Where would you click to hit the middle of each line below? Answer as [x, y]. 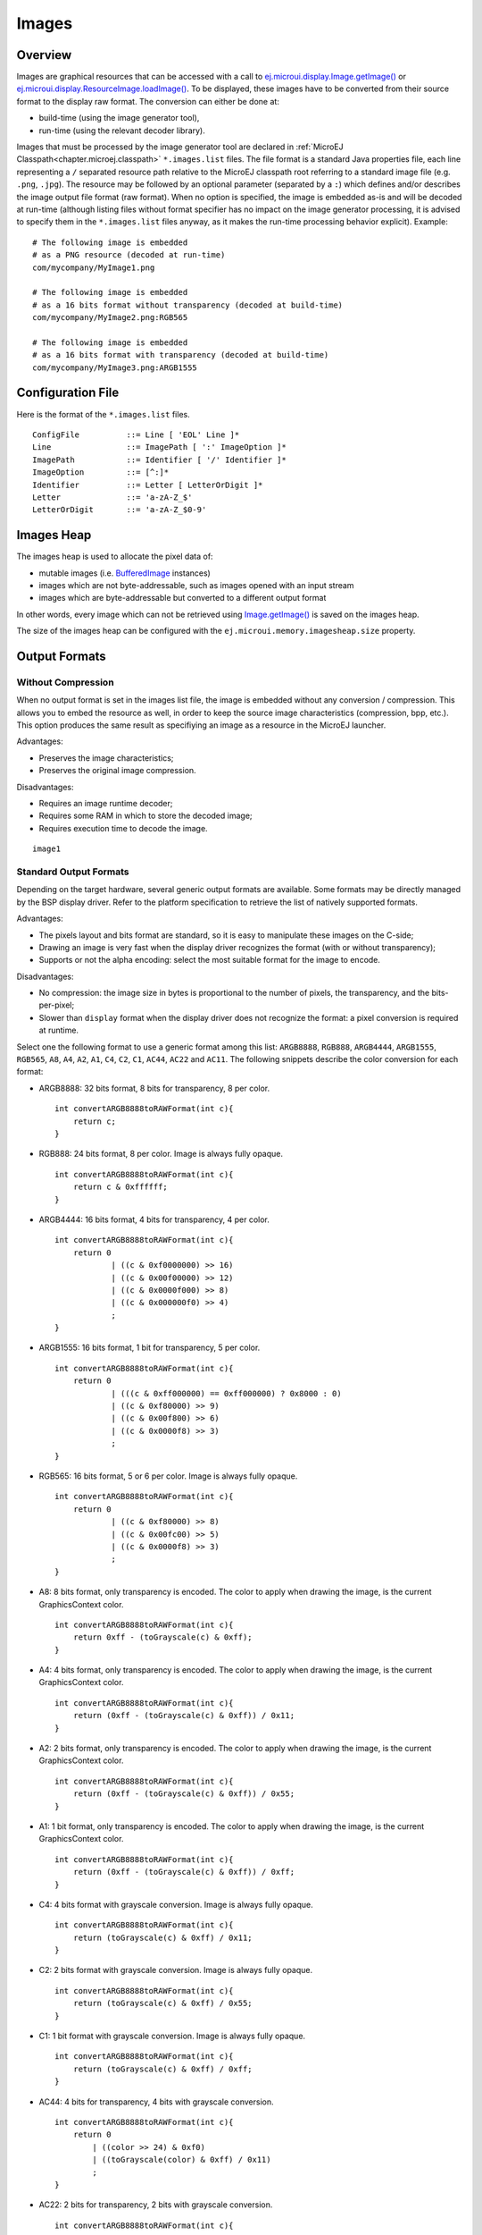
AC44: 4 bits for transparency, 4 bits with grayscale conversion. [156, 2102]
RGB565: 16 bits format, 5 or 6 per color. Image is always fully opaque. [168, 1476]
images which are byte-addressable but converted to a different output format [183, 598]
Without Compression [66, 682]
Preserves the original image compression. [117, 771]
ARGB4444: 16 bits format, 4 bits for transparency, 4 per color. [154, 1219]
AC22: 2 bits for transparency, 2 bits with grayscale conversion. [156, 2205]
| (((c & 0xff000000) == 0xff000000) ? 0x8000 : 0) [227, 1393]
